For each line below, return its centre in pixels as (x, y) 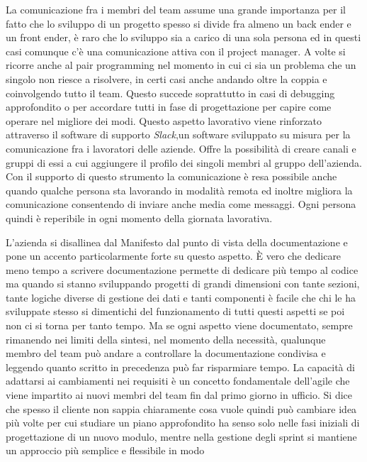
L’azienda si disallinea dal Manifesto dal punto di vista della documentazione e (177, 242)
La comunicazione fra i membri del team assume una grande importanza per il (176, 9)
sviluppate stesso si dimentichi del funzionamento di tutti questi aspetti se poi (175, 311)
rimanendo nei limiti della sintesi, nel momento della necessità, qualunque (166, 339)
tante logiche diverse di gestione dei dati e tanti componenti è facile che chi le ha (181, 297)
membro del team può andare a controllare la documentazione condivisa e (166, 353)
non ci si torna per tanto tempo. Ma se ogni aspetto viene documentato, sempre (179, 325)
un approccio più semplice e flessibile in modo (105, 450)
